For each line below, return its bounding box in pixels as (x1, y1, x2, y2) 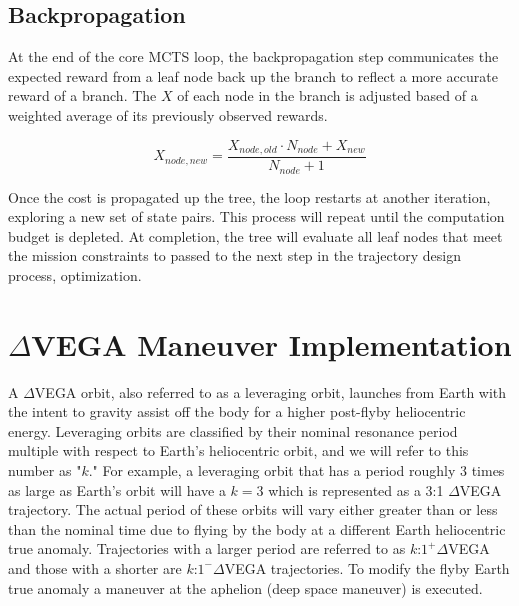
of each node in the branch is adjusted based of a (177, 85, 478, 106)
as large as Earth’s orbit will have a (8, 479, 226, 500)
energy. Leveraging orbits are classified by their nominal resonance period (8, 420, 458, 441)
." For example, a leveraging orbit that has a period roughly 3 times (88, 459, 505, 480)
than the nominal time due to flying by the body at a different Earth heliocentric (8, 518, 506, 539)
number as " (8, 459, 82, 480)
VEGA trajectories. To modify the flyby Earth (224, 557, 510, 578)
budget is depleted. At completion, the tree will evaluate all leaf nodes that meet (8, 225, 503, 246)
